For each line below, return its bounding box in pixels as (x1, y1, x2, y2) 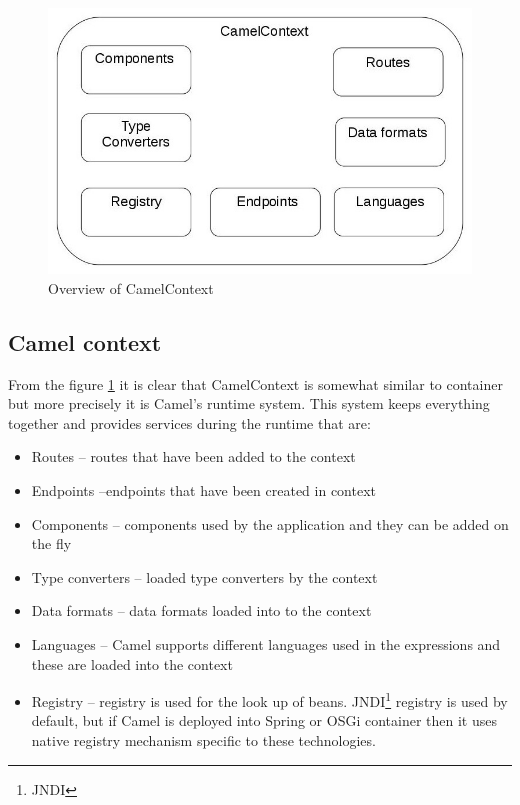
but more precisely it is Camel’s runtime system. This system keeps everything (8, 393, 490, 414)
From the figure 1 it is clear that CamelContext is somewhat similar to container (8, 373, 503, 394)
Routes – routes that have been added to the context (31, 446, 356, 467)
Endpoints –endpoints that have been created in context (31, 479, 376, 500)
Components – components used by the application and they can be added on (31, 513, 509, 534)
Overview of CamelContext (48, 277, 214, 298)
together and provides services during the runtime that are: (8, 412, 371, 433)
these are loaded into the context (31, 653, 233, 674)
